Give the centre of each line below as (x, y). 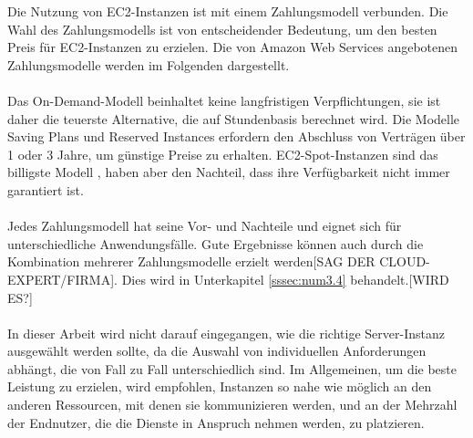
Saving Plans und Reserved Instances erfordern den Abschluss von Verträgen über (236, 136)
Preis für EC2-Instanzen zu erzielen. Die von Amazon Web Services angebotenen (233, 47)
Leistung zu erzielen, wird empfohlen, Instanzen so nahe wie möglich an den (220, 386)
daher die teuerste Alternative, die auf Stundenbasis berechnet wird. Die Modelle (234, 118)
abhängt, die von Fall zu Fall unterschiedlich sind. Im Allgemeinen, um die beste (232, 368)
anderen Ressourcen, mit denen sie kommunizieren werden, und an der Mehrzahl (232, 405)
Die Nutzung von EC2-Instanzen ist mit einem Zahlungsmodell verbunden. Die (228, 11)
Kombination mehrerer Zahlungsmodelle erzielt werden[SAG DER (191, 261)
